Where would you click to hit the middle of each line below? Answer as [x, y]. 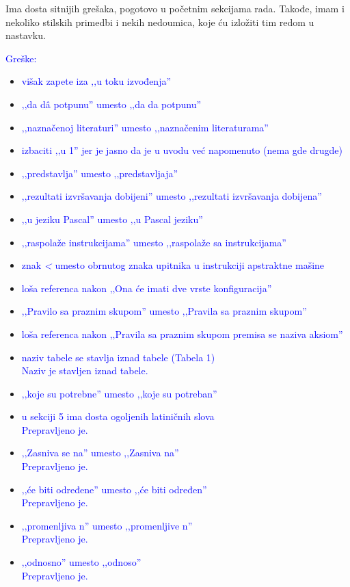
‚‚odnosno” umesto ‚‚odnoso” [81, 562]
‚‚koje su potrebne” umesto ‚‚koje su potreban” [119, 393]
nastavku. [26, 35]
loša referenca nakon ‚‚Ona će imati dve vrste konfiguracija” [147, 288]
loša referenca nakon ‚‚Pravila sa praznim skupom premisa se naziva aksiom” [182, 334]
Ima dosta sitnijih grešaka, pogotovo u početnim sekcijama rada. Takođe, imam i [175, 8]
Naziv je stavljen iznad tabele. [85, 370]
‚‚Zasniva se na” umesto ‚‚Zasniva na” [100, 453]
